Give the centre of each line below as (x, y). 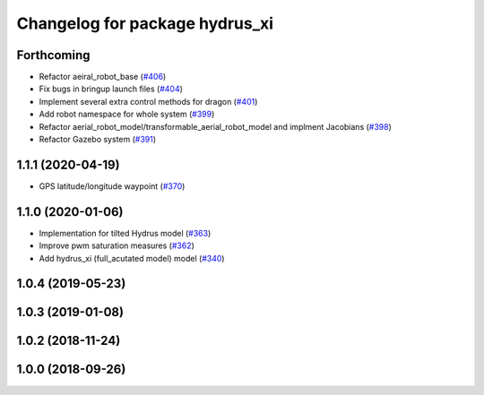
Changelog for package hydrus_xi (145, 23)
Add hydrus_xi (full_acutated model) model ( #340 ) (132, 258)
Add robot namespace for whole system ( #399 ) (127, 114)
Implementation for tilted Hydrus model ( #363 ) (125, 233)
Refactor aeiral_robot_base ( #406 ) (103, 77)
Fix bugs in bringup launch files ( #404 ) (111, 89)
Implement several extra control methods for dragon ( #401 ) (148, 101)
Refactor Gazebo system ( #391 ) (98, 140)
